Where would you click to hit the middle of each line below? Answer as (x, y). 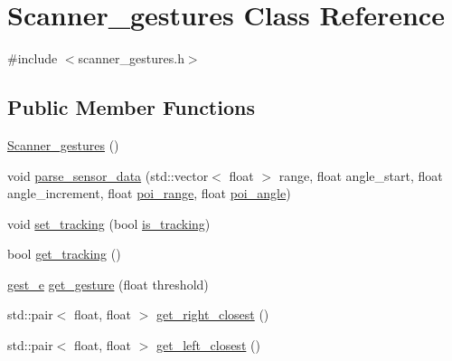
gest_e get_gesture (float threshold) (108, 284)
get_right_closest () (213, 314)
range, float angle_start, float (361, 175)
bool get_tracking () (64, 254)
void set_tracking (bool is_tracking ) (109, 223)
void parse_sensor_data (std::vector (108, 175)
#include (33, 58)
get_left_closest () (208, 345)
